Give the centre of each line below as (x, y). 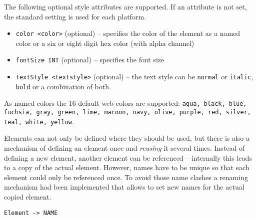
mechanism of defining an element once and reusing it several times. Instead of (124, 147)
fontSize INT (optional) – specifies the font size (90, 60)
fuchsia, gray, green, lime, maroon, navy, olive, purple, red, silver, (127, 112)
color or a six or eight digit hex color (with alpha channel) (105, 43)
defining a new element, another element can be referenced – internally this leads (128, 157)
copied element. (28, 196)
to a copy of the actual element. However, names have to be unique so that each (127, 167)
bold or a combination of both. (63, 86)
